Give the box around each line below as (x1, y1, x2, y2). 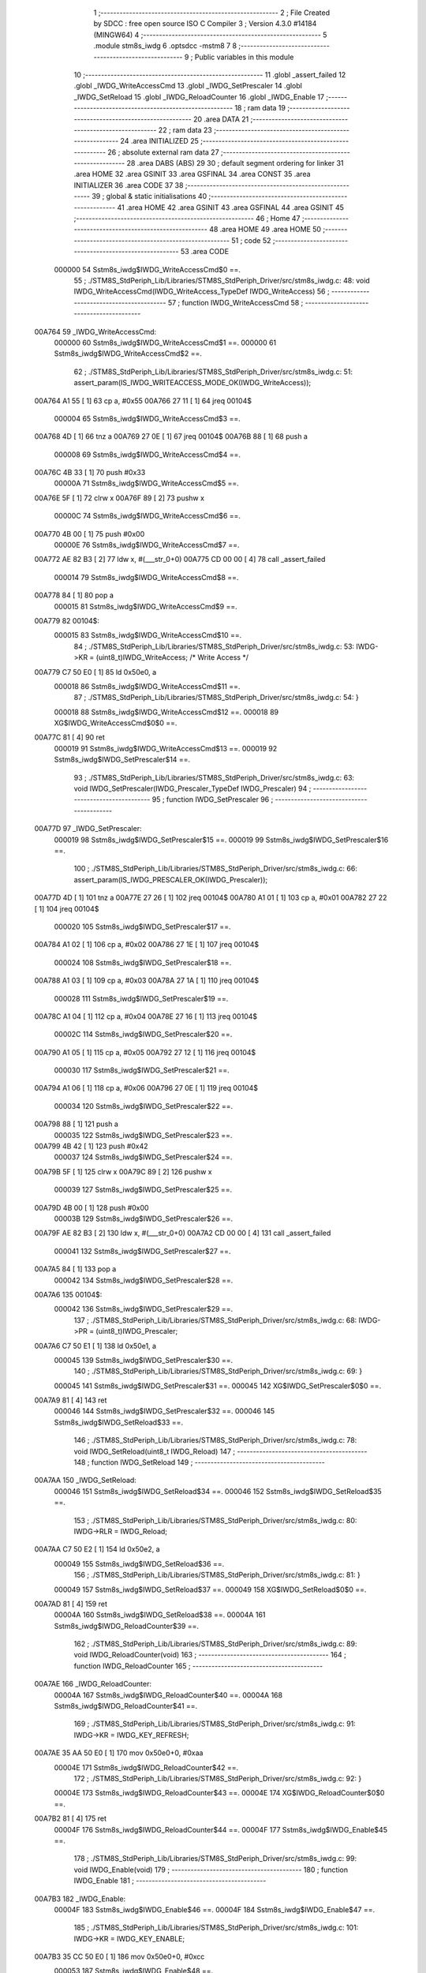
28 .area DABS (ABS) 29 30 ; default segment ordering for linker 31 (126, 159, 344, 168)
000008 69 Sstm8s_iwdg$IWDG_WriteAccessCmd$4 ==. (54, 450, 241, 459)
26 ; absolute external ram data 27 (107, 147, 220, 157)
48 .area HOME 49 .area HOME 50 (209, 225, 322, 234)
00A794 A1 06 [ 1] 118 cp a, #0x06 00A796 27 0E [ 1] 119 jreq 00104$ (34, 1084, 259, 1093)
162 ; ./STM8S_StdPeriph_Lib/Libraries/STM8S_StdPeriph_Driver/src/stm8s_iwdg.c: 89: (73, 1639, 357, 1649)
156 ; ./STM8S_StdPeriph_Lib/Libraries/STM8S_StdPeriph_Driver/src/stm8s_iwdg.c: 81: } (73, 1571, 361, 1580)
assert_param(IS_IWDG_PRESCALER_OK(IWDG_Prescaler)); (73, 874, 268, 884)
